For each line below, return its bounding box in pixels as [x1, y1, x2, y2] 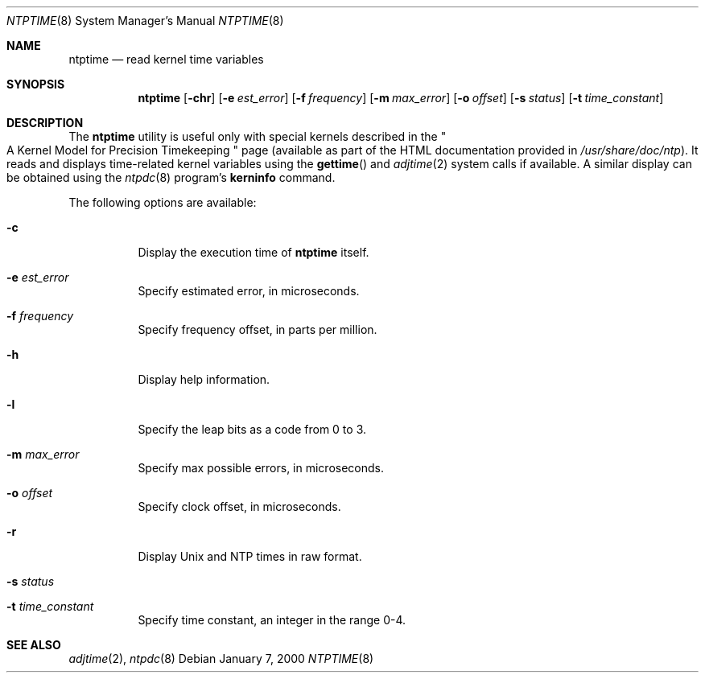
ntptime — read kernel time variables [68, 52, 264, 66]
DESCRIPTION [6, 116, 84, 130]
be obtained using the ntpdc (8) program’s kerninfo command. [6, 171, 336, 184]
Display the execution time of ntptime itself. [138, 245, 369, 259]
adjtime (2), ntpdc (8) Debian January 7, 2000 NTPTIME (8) [68, 652, 374, 665]
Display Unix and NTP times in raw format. [138, 549, 362, 563]
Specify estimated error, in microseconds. [138, 284, 360, 298]
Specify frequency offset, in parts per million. [138, 323, 377, 336]
